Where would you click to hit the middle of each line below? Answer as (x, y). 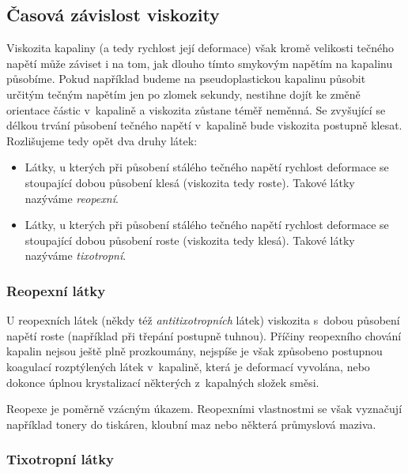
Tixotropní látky (60, 459)
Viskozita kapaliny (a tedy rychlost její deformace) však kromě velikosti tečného (200, 48)
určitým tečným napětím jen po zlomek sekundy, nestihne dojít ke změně (183, 94)
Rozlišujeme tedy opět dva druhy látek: (102, 140)
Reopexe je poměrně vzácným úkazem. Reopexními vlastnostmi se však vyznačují (204, 409)
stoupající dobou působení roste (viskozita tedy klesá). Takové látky (190, 240)
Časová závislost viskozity (113, 15)
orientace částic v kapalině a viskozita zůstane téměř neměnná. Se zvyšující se (196, 109)
